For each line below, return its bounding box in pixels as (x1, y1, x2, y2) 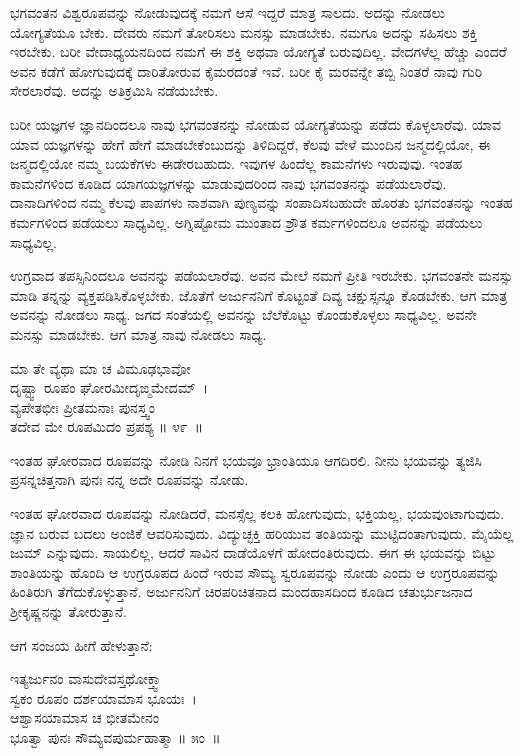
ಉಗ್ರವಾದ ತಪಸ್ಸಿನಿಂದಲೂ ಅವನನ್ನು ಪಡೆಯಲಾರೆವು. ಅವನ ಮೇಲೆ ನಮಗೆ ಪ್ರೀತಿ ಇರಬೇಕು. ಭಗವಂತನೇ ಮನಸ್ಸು (10, 265, 513, 286)
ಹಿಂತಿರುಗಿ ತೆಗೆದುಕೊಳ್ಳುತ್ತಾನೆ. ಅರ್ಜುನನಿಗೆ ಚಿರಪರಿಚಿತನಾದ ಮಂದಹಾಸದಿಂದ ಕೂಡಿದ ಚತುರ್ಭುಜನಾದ (10, 581, 473, 602)
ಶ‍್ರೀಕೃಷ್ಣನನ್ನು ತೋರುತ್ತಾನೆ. (10, 601, 127, 622)
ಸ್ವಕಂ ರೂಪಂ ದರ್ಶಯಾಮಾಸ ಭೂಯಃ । (10, 687, 197, 708)
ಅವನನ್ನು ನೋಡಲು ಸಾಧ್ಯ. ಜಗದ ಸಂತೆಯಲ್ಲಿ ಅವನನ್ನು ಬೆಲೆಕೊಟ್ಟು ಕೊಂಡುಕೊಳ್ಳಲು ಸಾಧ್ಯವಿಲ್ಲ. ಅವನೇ (10, 304, 477, 325)
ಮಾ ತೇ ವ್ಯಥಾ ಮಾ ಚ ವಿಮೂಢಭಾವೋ (10, 357, 191, 378)
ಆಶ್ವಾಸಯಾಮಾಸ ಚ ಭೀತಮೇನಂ (10, 707, 160, 728)
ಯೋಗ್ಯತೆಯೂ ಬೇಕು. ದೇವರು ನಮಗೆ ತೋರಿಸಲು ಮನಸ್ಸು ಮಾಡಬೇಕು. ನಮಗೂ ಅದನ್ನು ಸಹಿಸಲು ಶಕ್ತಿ (10, 21, 478, 42)
